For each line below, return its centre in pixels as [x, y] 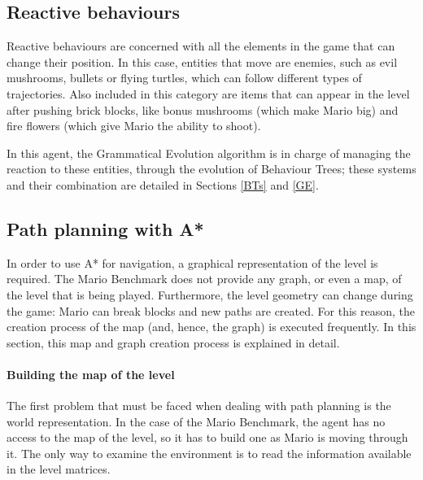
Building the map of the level [91, 374]
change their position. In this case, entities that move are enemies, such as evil [202, 61]
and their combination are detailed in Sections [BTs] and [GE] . [163, 184]
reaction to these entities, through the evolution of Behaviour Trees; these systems [211, 169]
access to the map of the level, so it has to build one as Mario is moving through [207, 437]
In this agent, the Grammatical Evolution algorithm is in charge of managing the [209, 153]
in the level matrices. [59, 469]
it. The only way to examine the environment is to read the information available [209, 453]
